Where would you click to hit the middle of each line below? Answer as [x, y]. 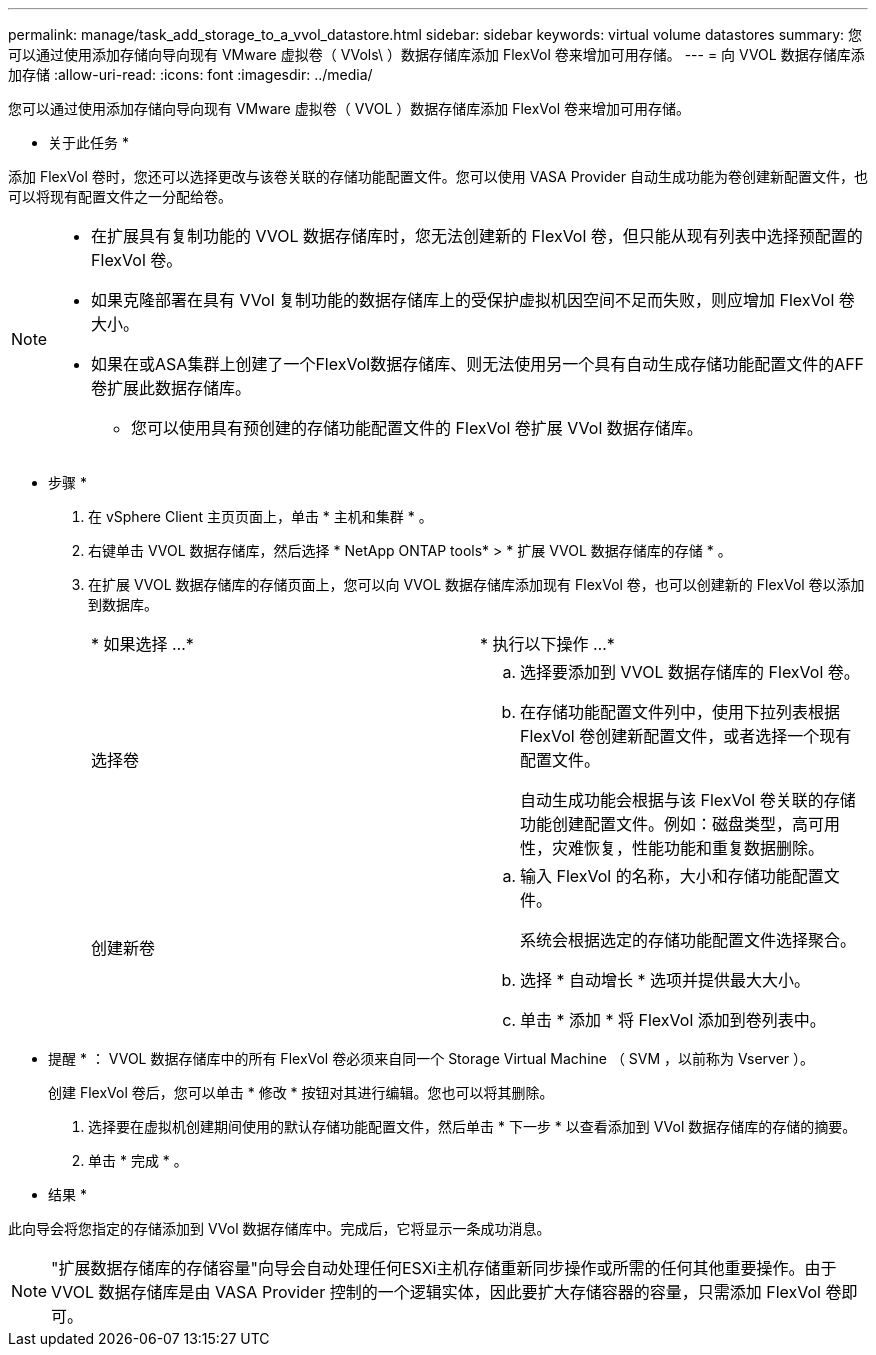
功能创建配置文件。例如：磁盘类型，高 [664, 824]
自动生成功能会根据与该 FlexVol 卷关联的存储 [688, 800]
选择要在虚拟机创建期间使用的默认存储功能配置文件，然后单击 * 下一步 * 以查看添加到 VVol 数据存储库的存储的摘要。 [472, 1126]
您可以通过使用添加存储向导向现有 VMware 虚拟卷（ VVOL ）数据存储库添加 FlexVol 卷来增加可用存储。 [349, 108]
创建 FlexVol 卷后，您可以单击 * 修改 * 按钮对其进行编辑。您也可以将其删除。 [301, 1092]
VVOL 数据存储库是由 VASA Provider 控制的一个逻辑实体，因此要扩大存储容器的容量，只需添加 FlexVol [436, 1292]
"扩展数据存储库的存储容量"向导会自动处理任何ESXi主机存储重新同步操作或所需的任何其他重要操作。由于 [444, 1268]
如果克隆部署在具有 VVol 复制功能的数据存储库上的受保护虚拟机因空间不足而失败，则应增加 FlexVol [463, 300]
